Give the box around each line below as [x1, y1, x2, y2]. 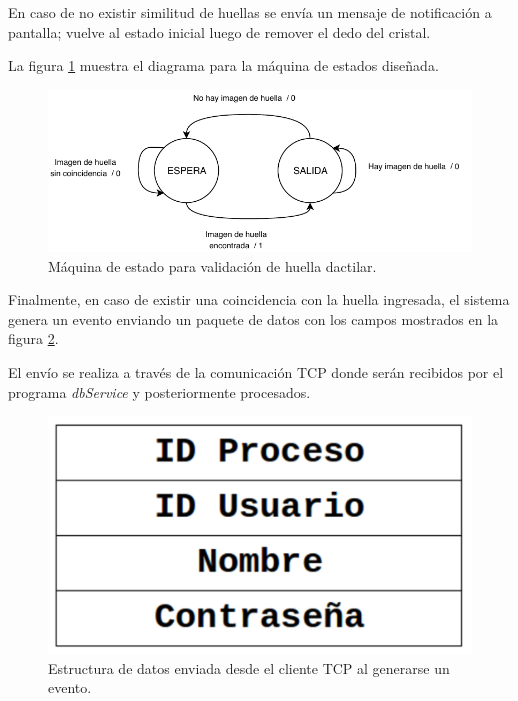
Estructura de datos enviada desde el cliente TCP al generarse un [48, 657, 450, 678]
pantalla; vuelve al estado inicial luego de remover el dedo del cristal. [8, 21, 431, 42]
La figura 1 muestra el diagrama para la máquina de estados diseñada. [8, 55, 439, 76]
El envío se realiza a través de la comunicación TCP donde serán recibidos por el [8, 361, 504, 382]
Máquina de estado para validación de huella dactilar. [48, 255, 377, 276]
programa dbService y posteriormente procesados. [8, 381, 311, 402]
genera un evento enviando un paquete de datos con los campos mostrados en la [8, 308, 499, 329]
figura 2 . [8, 328, 59, 349]
